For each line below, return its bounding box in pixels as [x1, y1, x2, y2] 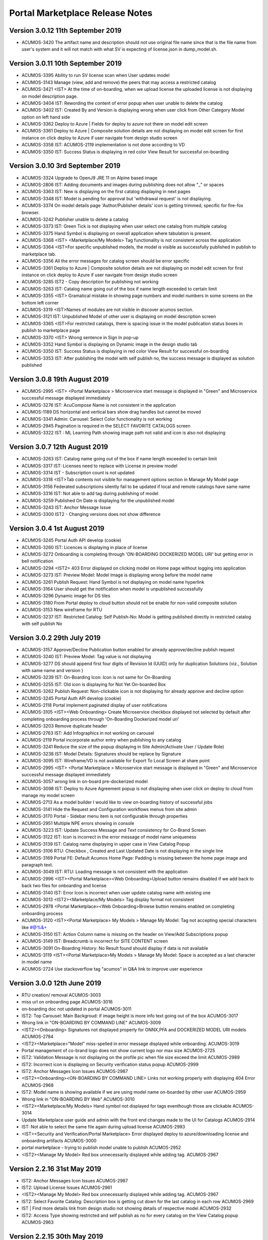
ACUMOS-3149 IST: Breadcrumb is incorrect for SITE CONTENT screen [21, 938, 168, 944]
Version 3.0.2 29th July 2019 [9, 633, 101, 642]
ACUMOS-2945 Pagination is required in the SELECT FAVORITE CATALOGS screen [21, 423, 191, 429]
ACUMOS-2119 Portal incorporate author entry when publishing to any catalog [21, 737, 181, 743]
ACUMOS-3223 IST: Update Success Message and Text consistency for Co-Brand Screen [21, 827, 206, 833]
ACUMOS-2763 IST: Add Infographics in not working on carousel [21, 730, 154, 736]
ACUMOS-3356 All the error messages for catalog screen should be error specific [21, 258, 190, 264]
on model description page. [21, 93, 78, 99]
